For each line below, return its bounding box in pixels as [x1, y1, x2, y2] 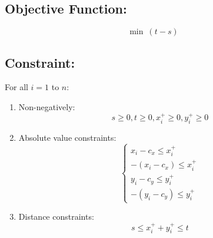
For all [5, 81, 28, 93]
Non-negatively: [18, 101, 75, 113]
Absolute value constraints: [18, 131, 117, 144]
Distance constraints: [18, 210, 94, 223]
